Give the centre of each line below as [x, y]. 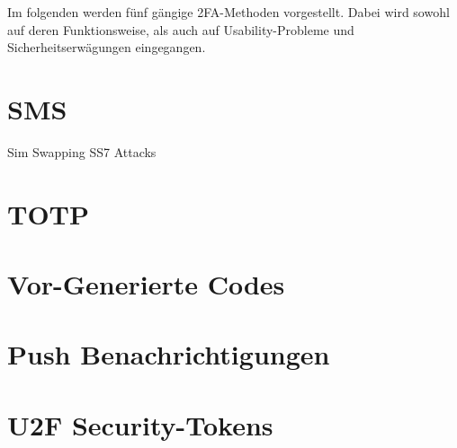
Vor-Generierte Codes [146, 284]
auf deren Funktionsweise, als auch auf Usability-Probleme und [181, 29]
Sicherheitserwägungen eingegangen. [107, 47]
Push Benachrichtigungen [169, 354]
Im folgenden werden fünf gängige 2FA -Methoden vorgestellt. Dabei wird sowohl [228, 12]
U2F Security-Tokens [140, 424]
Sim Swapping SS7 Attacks [82, 151]
